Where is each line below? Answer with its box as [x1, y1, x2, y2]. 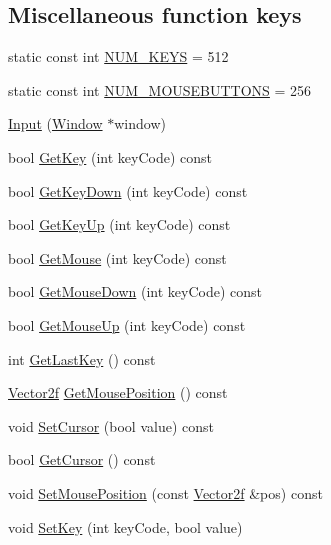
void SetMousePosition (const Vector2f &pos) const [8, 482, 323, 503]
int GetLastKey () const [8, 348, 156, 369]
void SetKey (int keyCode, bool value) [8, 516, 243, 537]
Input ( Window [8, 113, 103, 134]
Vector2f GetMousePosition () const [8, 382, 228, 403]
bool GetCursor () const [8, 449, 156, 470]
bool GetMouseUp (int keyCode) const [8, 314, 246, 335]
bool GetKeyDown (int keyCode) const [8, 180, 248, 201]
